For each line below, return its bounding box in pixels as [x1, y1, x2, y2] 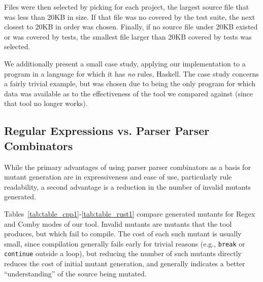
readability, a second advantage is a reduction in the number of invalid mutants [4, 181, 251, 192]
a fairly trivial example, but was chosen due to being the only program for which [4, 78, 256, 89]
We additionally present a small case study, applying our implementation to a [4, 58, 246, 68]
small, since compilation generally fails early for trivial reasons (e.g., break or [4, 238, 245, 249]
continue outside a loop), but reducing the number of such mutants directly [4, 248, 242, 259]
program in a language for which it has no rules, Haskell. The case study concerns [4, 68, 259, 79]
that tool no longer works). [4, 98, 88, 109]
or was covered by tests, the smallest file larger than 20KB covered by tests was [4, 31, 252, 42]
